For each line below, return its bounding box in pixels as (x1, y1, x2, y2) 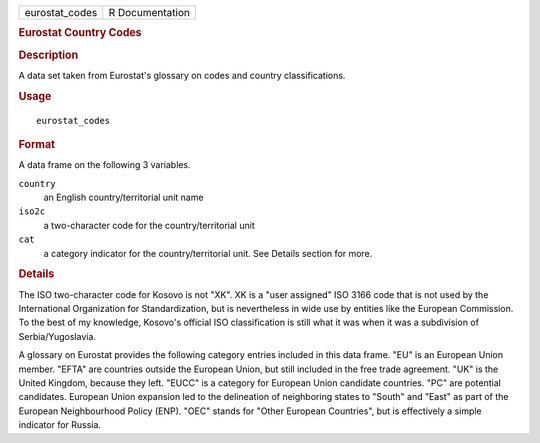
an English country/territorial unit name (43, 191, 204, 204)
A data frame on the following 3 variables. (18, 159, 191, 171)
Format (18, 137, 55, 151)
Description (18, 48, 79, 62)
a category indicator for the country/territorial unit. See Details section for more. (43, 247, 373, 259)
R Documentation (108, 6, 190, 19)
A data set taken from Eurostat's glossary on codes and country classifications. (18, 69, 346, 81)
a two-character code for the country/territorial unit (43, 219, 255, 231)
